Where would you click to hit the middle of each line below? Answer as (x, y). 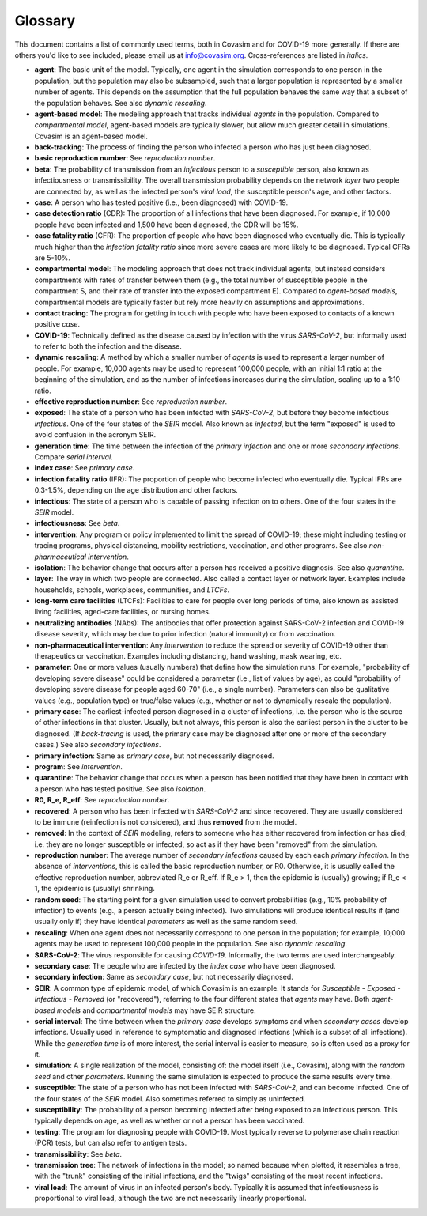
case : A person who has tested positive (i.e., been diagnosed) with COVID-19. (161, 202)
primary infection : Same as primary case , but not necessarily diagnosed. (154, 756)
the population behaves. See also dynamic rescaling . (121, 103)
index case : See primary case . (85, 468)
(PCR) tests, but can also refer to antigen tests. (111, 1143)
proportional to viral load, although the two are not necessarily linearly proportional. (171, 1199)
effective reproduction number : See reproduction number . (131, 402)
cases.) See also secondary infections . (98, 745)
